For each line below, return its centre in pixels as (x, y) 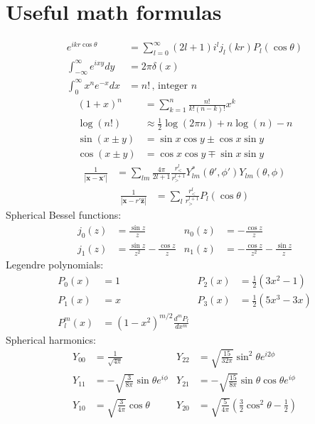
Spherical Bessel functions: (64, 215)
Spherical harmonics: (51, 339)
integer (173, 86)
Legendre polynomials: (55, 265)
